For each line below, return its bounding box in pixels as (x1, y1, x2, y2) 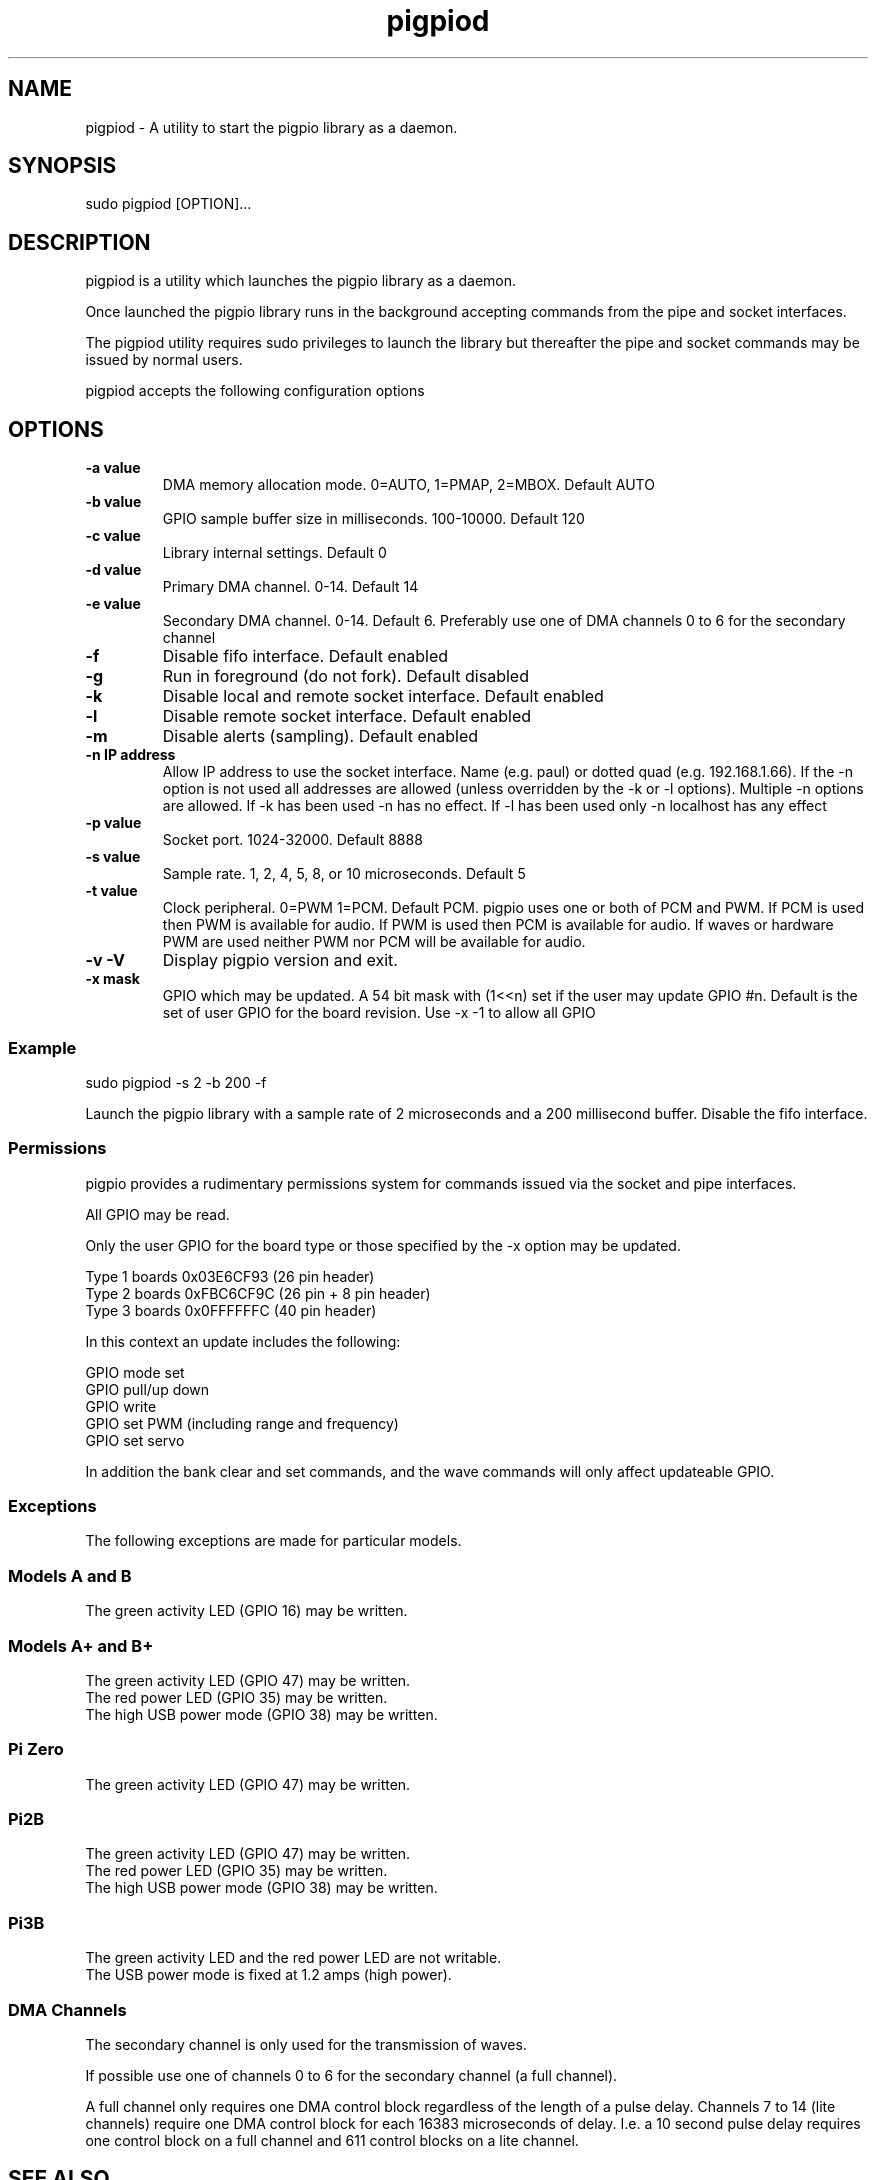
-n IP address (85, 746, 176, 764)
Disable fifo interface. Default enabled (162, 646, 449, 667)
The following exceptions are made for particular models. (85, 1532, 462, 1550)
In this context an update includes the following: (85, 1332, 401, 1350)
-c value (85, 527, 141, 545)
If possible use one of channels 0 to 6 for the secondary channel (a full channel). (85, 2066, 618, 2084)
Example (8, 1037, 77, 1058)
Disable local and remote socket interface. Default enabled (162, 686, 604, 707)
